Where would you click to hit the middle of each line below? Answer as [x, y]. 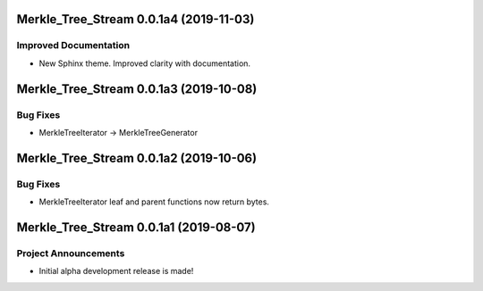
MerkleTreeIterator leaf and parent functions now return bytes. [154, 202]
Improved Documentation [73, 46]
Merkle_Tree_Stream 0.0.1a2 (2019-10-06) [137, 158]
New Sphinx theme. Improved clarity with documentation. [144, 63]
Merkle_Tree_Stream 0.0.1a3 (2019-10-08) [137, 89]
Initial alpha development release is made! [116, 271]
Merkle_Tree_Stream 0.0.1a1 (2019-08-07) [136, 227]
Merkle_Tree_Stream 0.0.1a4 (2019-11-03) [136, 19]
